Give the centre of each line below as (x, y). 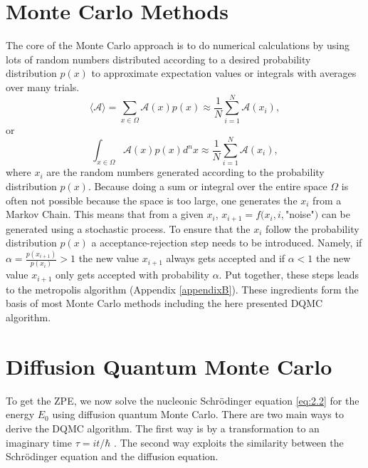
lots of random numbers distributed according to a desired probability (158, 59)
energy (20, 414)
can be (336, 214)
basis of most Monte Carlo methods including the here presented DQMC (164, 303)
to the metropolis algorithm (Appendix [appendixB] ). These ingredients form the (182, 289)
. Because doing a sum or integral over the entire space (207, 186)
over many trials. (43, 87)
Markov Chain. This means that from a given (105, 214)
